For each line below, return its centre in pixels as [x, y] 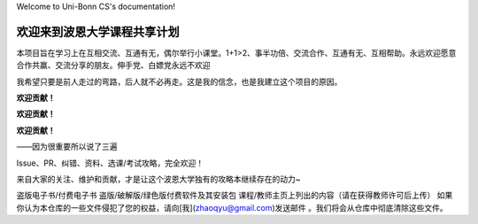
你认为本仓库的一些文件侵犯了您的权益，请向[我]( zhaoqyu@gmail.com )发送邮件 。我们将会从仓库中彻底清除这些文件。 [232, 207]
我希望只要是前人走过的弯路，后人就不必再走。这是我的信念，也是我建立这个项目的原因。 [179, 81]
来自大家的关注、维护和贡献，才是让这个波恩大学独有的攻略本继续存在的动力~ [158, 179]
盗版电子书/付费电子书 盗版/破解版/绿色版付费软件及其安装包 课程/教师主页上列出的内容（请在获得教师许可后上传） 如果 [235, 196]
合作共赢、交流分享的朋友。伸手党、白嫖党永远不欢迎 [113, 66]
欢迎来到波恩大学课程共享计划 [98, 31]
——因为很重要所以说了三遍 [67, 147]
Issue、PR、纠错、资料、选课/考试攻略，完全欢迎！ [110, 163]
